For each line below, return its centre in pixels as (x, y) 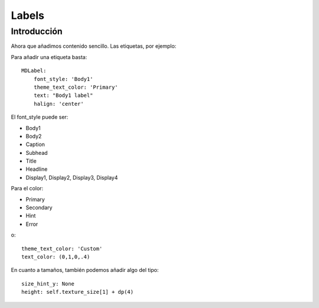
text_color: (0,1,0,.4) (56, 257)
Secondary (39, 208)
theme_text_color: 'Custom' (62, 249)
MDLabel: (34, 71)
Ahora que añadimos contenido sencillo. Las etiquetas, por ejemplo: (94, 46)
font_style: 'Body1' (63, 79)
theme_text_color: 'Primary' (76, 87)
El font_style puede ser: (40, 117)
